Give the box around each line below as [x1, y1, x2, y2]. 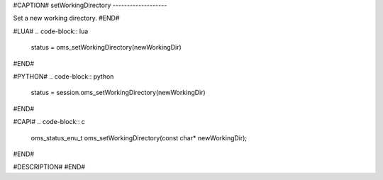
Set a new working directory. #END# [13, 14, 120, 23]
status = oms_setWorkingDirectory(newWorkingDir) [30, 43, 182, 52]
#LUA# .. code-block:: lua [13, 27, 89, 35]
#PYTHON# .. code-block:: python [13, 72, 114, 81]
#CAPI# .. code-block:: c [13, 118, 85, 126]
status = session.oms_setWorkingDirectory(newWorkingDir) [30, 89, 206, 97]
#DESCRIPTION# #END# [13, 163, 85, 171]
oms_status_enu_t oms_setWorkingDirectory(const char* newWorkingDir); [30, 133, 248, 142]
